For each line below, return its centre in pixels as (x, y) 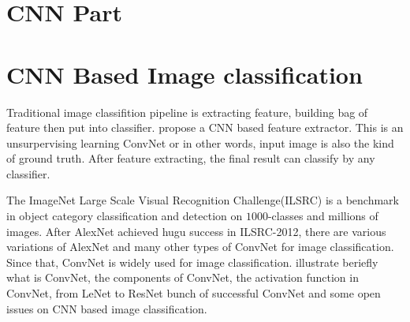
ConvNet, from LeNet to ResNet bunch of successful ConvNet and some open (194, 293)
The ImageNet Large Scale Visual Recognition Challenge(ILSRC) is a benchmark (203, 200)
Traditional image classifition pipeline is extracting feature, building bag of (187, 112)
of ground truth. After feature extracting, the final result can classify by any (191, 158)
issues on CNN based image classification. (107, 308)
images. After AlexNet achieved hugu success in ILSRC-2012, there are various (196, 231)
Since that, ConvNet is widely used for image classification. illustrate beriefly (192, 262)
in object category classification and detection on (125, 216)
